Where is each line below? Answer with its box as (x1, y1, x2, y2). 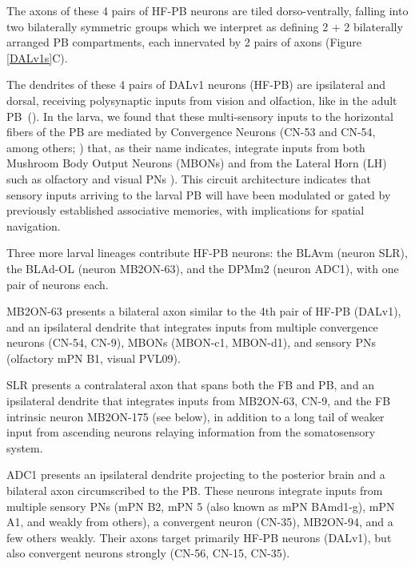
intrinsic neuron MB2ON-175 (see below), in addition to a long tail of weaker (6, 408, 385, 424)
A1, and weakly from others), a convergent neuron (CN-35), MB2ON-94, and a (6, 513, 393, 530)
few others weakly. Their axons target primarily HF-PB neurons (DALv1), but (6, 529, 392, 545)
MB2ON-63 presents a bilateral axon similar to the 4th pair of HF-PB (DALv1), (6, 303, 401, 320)
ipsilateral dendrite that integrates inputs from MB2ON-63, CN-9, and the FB (6, 392, 391, 409)
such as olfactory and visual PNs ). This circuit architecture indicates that (6, 170, 371, 187)
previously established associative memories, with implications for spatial (6, 202, 365, 219)
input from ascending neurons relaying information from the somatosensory (6, 424, 376, 440)
